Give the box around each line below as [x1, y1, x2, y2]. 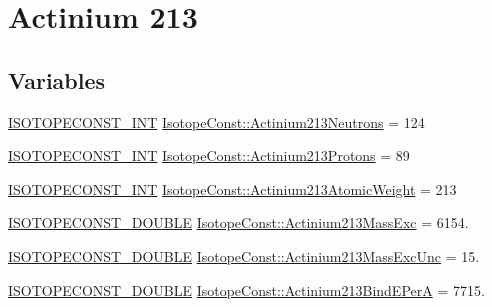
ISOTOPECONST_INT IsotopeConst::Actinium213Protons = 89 [8, 145, 410, 166]
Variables [8, 64, 106, 95]
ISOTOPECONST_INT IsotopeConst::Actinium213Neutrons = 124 [8, 111, 425, 132]
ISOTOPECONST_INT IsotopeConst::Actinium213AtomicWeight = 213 [8, 178, 457, 199]
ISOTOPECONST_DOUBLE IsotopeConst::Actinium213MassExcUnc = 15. [8, 245, 480, 266]
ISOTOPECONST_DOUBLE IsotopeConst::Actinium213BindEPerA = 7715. [8, 279, 485, 300]
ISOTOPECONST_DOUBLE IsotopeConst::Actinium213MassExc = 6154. [8, 212, 469, 233]
